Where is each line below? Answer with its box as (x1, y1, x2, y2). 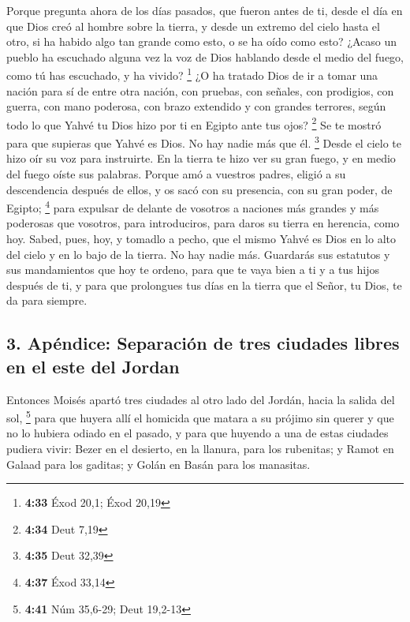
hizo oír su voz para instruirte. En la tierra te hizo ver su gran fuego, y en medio (6, 150, 396, 167)
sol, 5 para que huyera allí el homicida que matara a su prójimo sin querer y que (6, 407, 394, 425)
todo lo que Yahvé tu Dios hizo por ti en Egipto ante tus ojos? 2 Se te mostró (6, 114, 382, 133)
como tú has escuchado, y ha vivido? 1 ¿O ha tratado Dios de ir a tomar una (6, 65, 378, 84)
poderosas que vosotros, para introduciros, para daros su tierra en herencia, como (6, 215, 400, 231)
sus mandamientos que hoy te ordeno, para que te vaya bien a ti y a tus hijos (6, 261, 379, 278)
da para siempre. (6, 292, 88, 309)
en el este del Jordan (6, 354, 180, 378)
